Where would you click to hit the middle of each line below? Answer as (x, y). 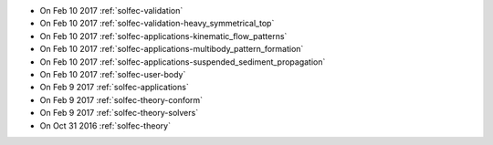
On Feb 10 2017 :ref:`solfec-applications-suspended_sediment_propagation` (183, 62)
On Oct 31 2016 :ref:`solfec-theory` (105, 125)
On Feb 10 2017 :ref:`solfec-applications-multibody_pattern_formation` (172, 49)
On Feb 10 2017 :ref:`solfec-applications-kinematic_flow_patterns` (163, 36)
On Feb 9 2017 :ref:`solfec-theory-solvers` (119, 113)
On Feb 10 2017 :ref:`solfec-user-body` (113, 74)
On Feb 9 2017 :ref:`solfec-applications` (114, 88)
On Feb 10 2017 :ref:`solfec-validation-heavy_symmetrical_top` (157, 24)
